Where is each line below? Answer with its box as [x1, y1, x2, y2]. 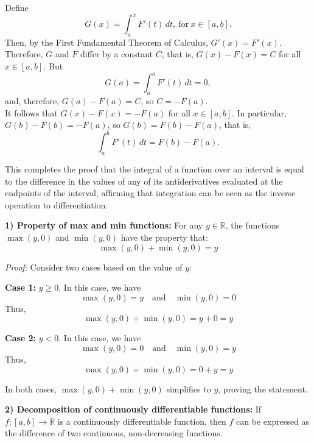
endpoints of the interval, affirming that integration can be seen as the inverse [5, 186, 296, 199]
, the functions [225, 219, 280, 232]
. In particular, [232, 106, 287, 119]
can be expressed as [236, 414, 310, 427]
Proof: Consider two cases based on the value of [5, 260, 183, 273]
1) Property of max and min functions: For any [5, 219, 203, 232]
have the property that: [120, 231, 208, 244]
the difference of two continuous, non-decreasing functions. [5, 427, 223, 439]
